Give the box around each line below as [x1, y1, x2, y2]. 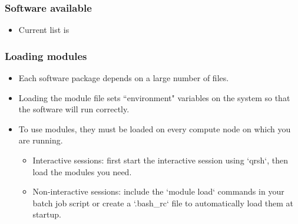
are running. [18, 134, 63, 146]
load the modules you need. [32, 165, 132, 178]
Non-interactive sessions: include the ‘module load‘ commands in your [32, 185, 284, 198]
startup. [32, 208, 61, 220]
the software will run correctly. [18, 103, 130, 115]
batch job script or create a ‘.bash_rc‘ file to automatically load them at [32, 196, 294, 209]
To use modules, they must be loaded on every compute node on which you [18, 122, 291, 135]
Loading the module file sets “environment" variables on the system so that [18, 91, 290, 103]
